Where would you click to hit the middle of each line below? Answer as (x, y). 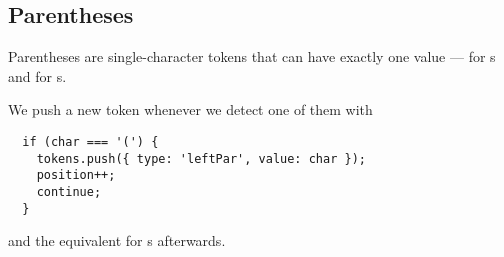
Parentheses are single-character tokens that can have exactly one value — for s (252, 56)
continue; (69, 191)
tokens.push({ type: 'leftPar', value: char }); (201, 158)
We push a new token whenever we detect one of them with (190, 109)
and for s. (37, 75)
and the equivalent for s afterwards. (117, 240)
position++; (76, 175)
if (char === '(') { (90, 141)
